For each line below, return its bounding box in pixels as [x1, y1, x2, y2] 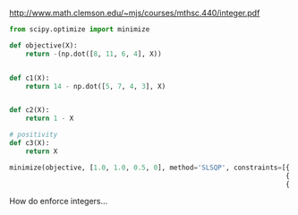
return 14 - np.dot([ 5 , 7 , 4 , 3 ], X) [25, 82, 166, 90]
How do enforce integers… [9, 196, 108, 207]
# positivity [9, 130, 58, 140]
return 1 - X [25, 114, 74, 124]
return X [25, 147, 58, 156]
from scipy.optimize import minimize [9, 25, 150, 34]
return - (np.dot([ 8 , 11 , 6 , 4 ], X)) [25, 49, 163, 58]
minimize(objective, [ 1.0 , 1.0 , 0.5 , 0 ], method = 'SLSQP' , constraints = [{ [9, 163, 291, 172]
